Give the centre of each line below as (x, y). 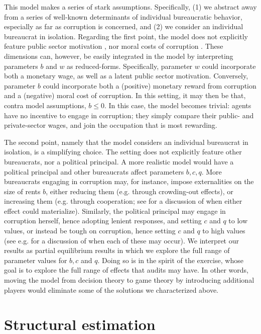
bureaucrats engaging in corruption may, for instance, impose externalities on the (129, 181)
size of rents (22, 191)
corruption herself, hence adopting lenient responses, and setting (103, 221)
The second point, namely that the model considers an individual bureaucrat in (126, 142)
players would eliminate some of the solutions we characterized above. (111, 289)
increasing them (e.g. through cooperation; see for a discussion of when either (123, 201)
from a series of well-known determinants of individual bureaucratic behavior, (123, 16)
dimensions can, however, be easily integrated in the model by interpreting (119, 56)
